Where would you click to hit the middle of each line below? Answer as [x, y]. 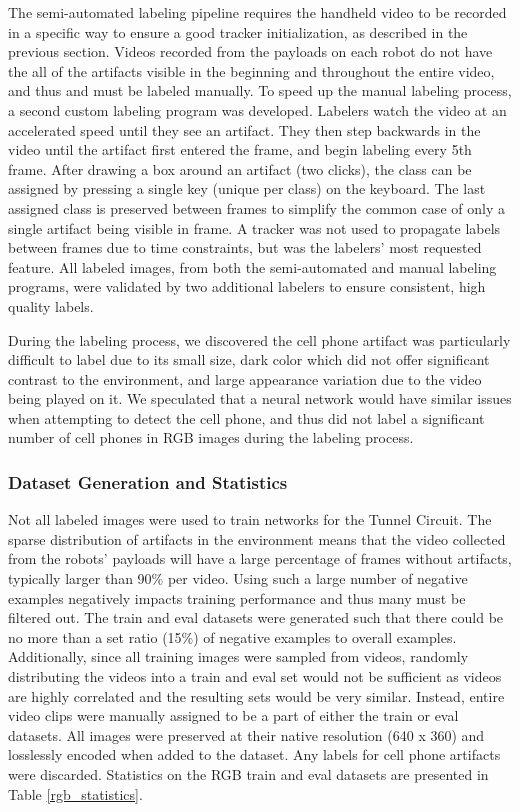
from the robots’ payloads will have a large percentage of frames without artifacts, [260, 558]
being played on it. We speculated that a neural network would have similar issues [260, 398]
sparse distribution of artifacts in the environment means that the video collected [257, 538]
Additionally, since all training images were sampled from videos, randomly [238, 656]
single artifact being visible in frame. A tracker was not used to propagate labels [254, 227]
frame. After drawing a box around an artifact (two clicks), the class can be [240, 168]
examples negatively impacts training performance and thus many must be [237, 597]
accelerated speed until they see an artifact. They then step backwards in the [244, 129]
